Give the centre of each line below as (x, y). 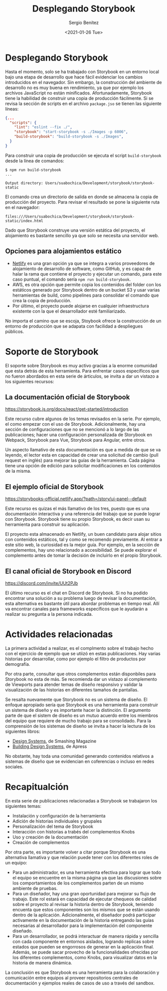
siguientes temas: (23, 806)
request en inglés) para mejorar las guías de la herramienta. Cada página (80, 460)
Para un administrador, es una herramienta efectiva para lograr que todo (86, 872)
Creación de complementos (41, 842)
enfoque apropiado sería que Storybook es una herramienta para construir (82, 705)
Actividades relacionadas (59, 635)
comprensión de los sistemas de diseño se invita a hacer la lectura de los (80, 726)
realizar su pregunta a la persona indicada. (49, 614)
